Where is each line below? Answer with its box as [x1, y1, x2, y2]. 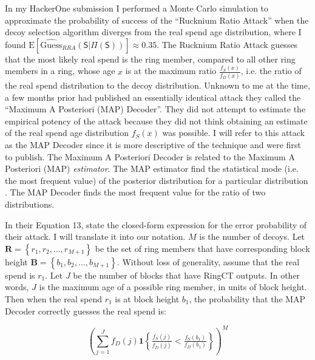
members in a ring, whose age [5, 64, 115, 77]
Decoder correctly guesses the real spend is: [5, 304, 166, 317]
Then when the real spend [5, 292, 102, 305]
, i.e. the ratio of [240, 64, 302, 77]
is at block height [115, 292, 180, 305]
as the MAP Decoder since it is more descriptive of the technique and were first [5, 138, 301, 151]
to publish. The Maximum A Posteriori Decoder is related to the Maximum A [5, 150, 295, 163]
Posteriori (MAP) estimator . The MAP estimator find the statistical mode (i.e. [5, 162, 299, 175]
